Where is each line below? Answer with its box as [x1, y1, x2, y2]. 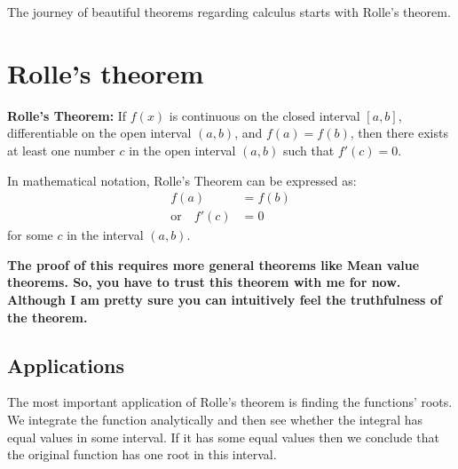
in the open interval [129, 140, 236, 159]
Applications [7, 351, 125, 378]
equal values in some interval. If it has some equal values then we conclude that [7, 427, 439, 446]
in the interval [67, 226, 144, 244]
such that [282, 140, 335, 159]
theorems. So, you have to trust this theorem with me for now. [7, 273, 401, 291]
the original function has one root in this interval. [7, 445, 277, 464]
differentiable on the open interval [7, 123, 192, 142]
